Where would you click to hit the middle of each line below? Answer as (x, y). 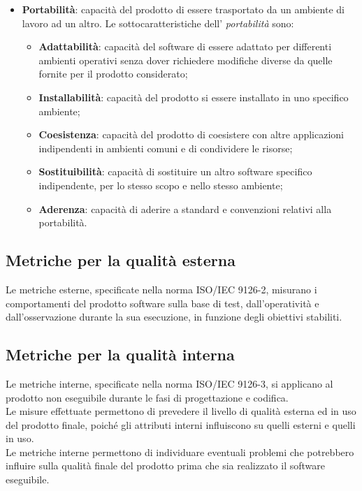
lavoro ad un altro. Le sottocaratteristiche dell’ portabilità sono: (158, 23)
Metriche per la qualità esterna (121, 260)
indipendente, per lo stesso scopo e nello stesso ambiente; (161, 185)
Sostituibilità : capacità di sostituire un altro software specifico (175, 171)
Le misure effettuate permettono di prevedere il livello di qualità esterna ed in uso (181, 411)
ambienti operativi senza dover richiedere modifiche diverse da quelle (186, 60)
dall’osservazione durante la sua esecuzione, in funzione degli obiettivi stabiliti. (174, 317)
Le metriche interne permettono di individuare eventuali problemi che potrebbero (180, 452)
